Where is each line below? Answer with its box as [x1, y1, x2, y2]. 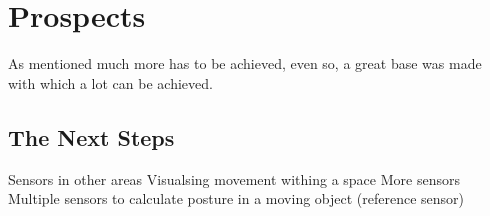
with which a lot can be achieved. [8, 72, 213, 93]
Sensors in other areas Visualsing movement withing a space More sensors [8, 168, 460, 189]
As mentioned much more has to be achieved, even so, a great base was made [8, 53, 482, 74]
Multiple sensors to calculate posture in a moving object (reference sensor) [8, 188, 465, 209]
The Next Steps [8, 121, 175, 152]
